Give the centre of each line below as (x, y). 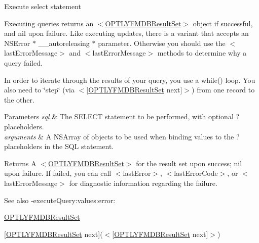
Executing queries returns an (49, 23)
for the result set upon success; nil (189, 163)
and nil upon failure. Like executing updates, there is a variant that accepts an (126, 33)
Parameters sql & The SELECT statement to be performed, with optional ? (122, 116)
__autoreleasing (64, 43)
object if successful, (223, 23)
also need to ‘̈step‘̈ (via (39, 90)
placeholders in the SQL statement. (59, 146)
